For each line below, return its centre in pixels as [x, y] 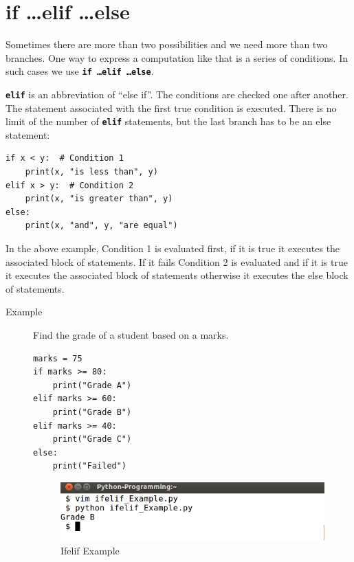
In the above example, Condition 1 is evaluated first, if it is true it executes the [173, 248]
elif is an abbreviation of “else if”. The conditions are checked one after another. [177, 94]
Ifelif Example [90, 551]
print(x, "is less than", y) [91, 172]
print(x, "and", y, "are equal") [101, 226]
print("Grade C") [92, 439]
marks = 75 [58, 358]
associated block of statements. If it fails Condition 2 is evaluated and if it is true [177, 261]
